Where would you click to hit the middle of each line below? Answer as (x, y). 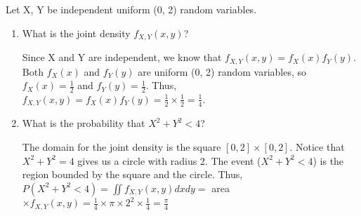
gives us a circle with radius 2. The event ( (169, 160)
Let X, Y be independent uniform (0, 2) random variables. (131, 9)
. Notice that (317, 146)
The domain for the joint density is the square (122, 146)
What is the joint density (76, 33)
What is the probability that (84, 123)
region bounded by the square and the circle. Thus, (132, 174)
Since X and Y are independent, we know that (122, 57)
